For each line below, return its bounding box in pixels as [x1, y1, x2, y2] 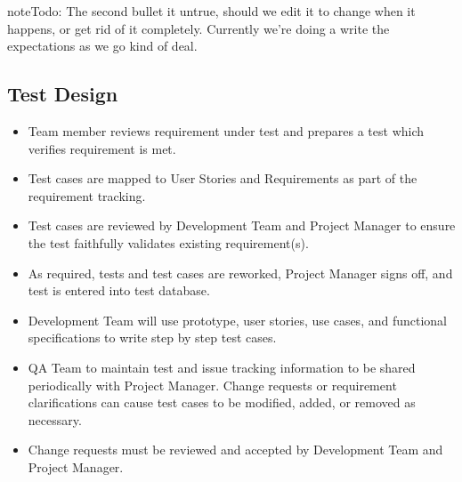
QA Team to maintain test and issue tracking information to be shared [28, 357, 416, 376]
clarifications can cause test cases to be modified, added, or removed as [28, 393, 416, 412]
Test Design [7, 80, 118, 108]
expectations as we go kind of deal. [7, 36, 198, 55]
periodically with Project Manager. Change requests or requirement [28, 375, 397, 394]
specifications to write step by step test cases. [28, 328, 277, 347]
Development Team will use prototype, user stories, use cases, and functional [28, 310, 447, 329]
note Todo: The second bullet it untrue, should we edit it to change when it [7, 2, 416, 20]
